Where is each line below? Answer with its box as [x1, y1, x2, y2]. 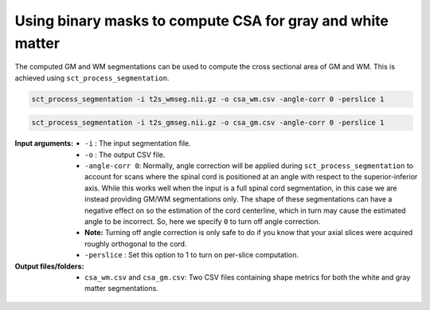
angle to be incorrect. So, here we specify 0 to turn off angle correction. [84, 217, 321, 226]
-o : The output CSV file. [84, 150, 166, 159]
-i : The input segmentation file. [84, 139, 191, 148]
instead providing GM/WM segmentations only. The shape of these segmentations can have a [84, 194, 393, 204]
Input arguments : [14, 139, 74, 148]
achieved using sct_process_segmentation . [14, 73, 170, 83]
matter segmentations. [84, 284, 158, 293]
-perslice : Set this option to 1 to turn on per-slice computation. [84, 250, 299, 260]
